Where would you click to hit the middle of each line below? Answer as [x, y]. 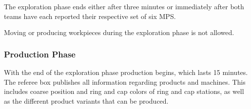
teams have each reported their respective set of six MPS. [90, 16]
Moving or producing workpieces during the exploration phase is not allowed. [119, 32]
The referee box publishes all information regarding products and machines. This [125, 82]
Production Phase [40, 54]
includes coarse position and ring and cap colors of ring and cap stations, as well [124, 91]
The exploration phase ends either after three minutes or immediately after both [124, 6]
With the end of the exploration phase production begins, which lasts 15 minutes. [126, 72]
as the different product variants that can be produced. [86, 100]
